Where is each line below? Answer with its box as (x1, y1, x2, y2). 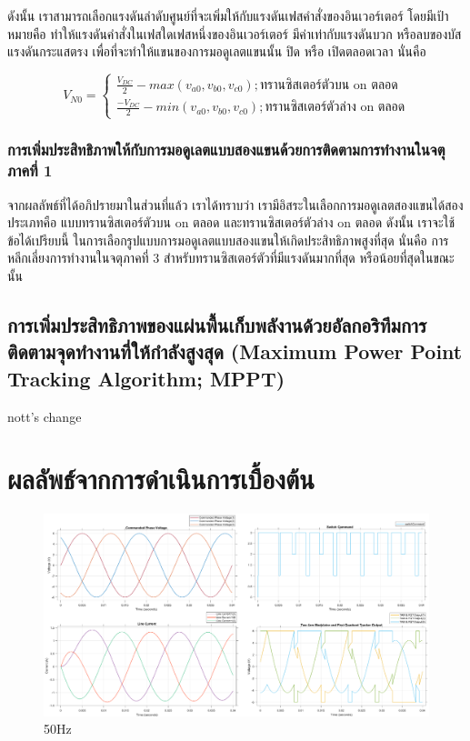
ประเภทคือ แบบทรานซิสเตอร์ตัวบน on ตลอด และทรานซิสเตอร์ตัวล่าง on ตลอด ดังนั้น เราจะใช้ (7, 213, 455, 232)
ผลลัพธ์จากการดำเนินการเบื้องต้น (7, 460, 315, 497)
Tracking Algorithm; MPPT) (7, 364, 285, 392)
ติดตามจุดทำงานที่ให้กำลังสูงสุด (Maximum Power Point (7, 337, 463, 365)
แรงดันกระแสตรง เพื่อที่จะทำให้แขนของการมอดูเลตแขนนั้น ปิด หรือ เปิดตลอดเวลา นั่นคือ (7, 42, 426, 61)
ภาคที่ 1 (7, 159, 53, 182)
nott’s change (7, 406, 82, 426)
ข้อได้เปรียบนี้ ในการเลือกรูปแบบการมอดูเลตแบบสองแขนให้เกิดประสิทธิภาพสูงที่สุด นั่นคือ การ (7, 230, 449, 249)
